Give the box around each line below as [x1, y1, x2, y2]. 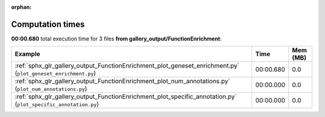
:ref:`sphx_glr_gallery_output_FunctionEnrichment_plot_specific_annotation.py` [14, 92, 237, 101]
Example [14, 50, 40, 58]
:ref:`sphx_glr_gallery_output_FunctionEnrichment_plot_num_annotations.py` [14, 77, 231, 86]
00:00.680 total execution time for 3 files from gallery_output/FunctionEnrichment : [11, 35, 222, 42]
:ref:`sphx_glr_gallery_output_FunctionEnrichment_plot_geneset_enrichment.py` [14, 62, 240, 70]
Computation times [11, 19, 85, 30]
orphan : [11, 4, 32, 10]
